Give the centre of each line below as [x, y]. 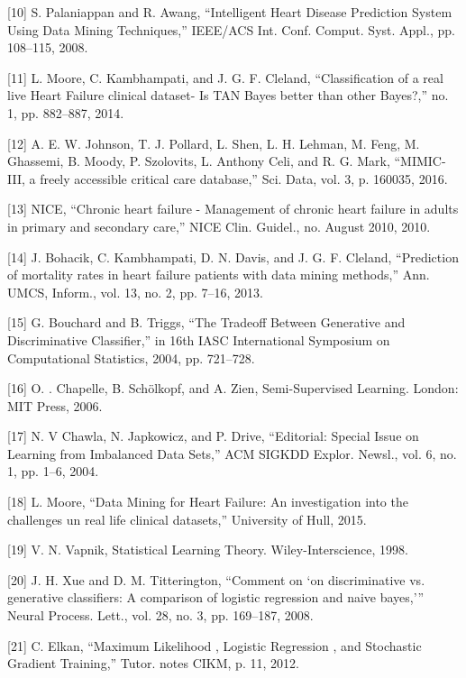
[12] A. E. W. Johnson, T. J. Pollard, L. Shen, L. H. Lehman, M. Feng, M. [214, 143]
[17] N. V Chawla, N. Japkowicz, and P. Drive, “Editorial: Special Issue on [213, 436]
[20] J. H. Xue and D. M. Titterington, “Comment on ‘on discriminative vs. [216, 579]
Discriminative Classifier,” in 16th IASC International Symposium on [199, 339]
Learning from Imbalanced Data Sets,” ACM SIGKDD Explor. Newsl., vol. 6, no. [232, 453]
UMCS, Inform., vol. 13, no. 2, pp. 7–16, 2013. [135, 292]
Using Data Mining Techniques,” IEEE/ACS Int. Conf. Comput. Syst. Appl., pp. [231, 29]
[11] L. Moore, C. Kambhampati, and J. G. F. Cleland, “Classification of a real [225, 77]
